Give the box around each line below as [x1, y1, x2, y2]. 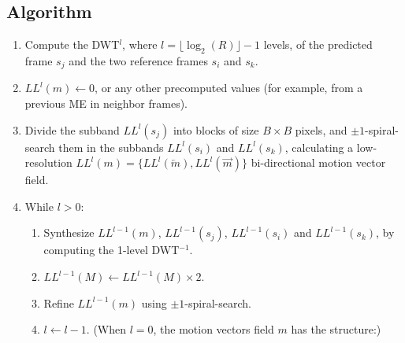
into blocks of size [173, 121, 259, 138]
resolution [24, 154, 72, 171]
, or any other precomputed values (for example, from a [95, 79, 363, 96]
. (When [86, 321, 127, 337]
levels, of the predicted [263, 36, 373, 53]
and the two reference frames [69, 53, 208, 68]
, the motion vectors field [153, 321, 274, 337]
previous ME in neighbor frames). [24, 95, 188, 112]
